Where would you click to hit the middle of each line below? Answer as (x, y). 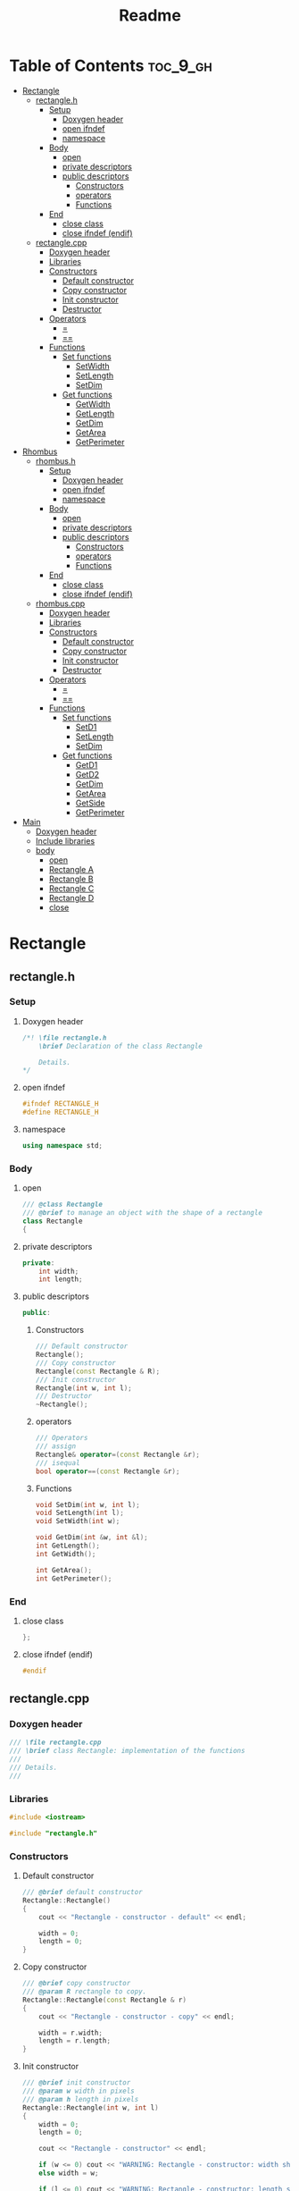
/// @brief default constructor (82, 1892)
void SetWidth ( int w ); (78, 1521)
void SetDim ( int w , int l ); (87, 1504)
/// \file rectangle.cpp (55, 1743)
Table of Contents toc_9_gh (111, 66)
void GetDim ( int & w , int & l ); (92, 1538)
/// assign (56, 1446)
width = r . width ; (71, 2033)
